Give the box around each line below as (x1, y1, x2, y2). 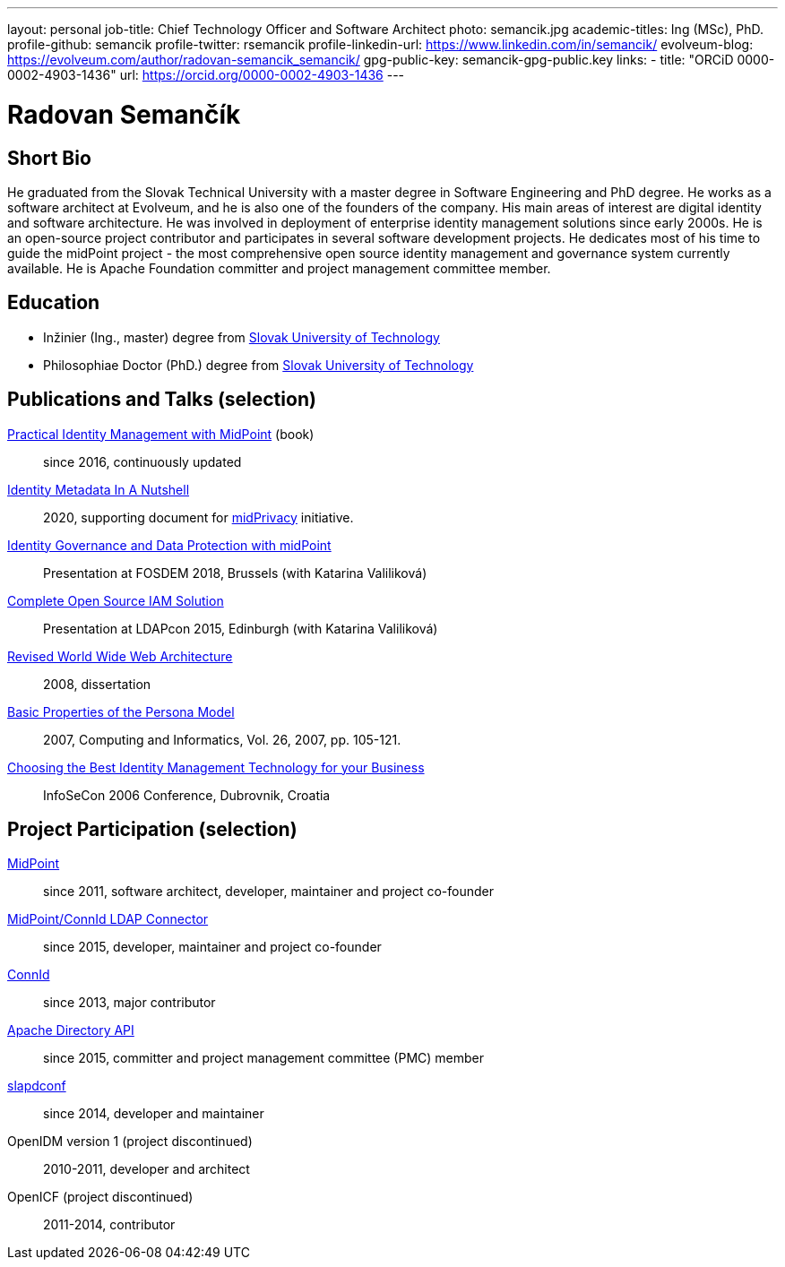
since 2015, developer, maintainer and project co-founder (43, 939, 382, 955)
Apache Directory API (7, 1022, 134, 1039)
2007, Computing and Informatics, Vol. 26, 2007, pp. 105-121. (43, 731, 401, 747)
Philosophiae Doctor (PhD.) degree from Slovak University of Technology (43, 357, 474, 373)
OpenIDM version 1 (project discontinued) (7, 1133, 253, 1150)
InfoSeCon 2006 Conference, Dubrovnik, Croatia (43, 787, 331, 803)
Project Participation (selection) (7, 818, 298, 841)
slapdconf (7, 1078, 66, 1094)
